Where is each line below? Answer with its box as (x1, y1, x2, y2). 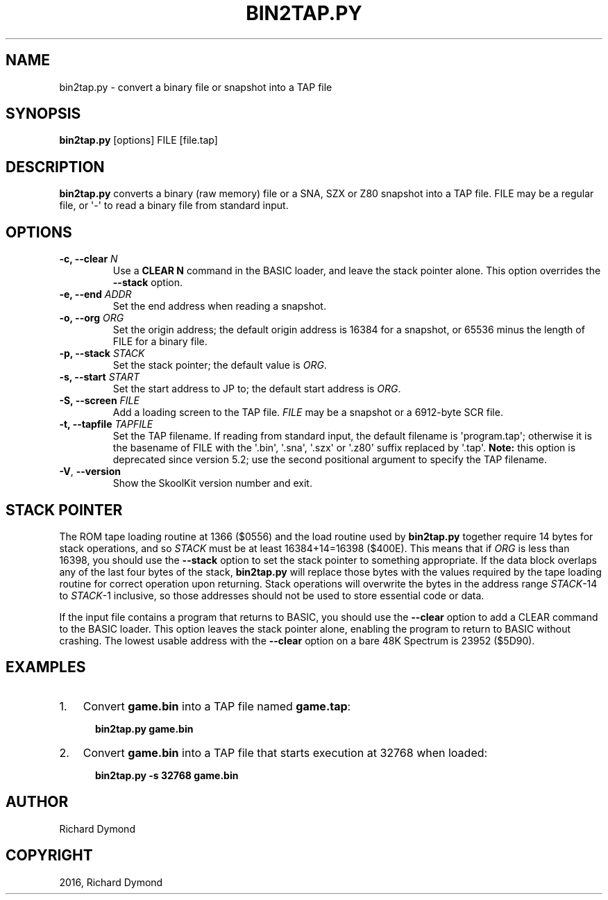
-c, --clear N (59, 253, 118, 265)
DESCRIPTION (6, 158, 105, 176)
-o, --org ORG (59, 312, 124, 324)
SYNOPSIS (6, 105, 81, 123)
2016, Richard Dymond (59, 876, 163, 888)
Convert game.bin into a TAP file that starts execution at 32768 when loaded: (83, 745, 488, 760)
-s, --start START (59, 371, 140, 383)
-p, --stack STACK (59, 347, 145, 360)
